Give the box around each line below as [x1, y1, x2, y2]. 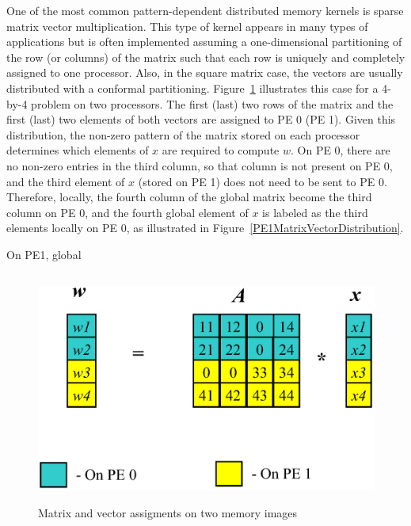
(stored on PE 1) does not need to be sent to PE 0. [138, 173, 387, 189]
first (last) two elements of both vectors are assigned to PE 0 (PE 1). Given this [6, 111, 396, 128]
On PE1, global [6, 246, 82, 262]
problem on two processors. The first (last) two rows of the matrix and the [31, 95, 394, 112]
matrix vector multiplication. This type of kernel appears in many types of [6, 17, 368, 34]
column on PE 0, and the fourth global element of [6, 204, 249, 220]
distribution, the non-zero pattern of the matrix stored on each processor [6, 126, 360, 143]
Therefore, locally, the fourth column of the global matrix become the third [6, 189, 372, 205]
